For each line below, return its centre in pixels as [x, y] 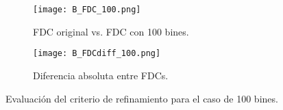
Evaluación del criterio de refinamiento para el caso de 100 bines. [142, 98]
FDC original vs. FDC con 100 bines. [111, 31]
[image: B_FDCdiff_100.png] [97, 54]
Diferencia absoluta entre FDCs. [101, 75]
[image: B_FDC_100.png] [87, 10]
